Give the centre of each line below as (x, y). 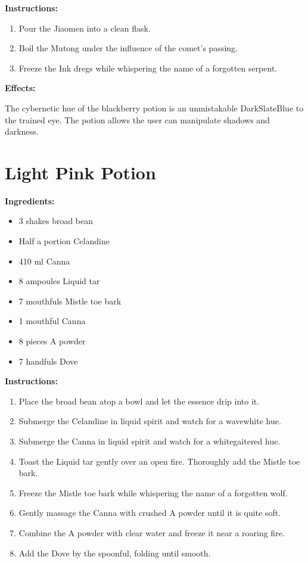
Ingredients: (30, 200)
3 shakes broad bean (56, 221)
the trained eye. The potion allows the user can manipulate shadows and (137, 119)
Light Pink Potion (80, 172)
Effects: (20, 88)
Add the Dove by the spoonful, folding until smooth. (115, 553)
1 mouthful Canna (52, 321)
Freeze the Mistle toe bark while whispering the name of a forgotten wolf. (153, 492)
